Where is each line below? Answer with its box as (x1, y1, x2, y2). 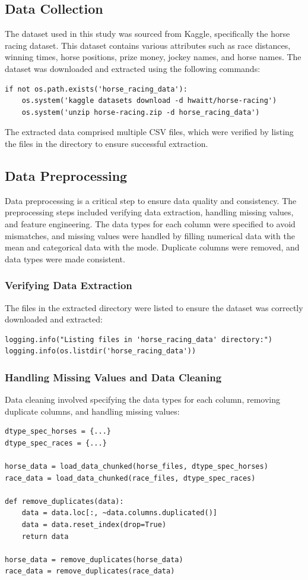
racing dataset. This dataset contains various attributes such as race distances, (5, 39, 291, 51)
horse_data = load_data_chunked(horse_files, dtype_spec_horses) (5, 462, 268, 471)
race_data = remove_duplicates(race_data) (5, 567, 175, 576)
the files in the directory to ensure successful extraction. (5, 137, 208, 149)
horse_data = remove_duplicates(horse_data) (5, 555, 183, 564)
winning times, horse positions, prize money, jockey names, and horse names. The (5, 51, 301, 63)
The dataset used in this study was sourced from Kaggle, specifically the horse (5, 27, 290, 40)
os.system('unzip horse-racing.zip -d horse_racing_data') (21, 108, 260, 117)
